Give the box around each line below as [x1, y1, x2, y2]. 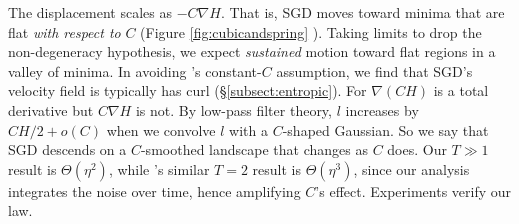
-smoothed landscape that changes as [140, 139, 368, 160]
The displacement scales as [8, 2, 172, 22]
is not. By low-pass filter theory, [135, 99, 332, 120]
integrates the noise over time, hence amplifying [8, 180, 301, 201]
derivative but [8, 99, 94, 120]
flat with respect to [8, 21, 121, 42]
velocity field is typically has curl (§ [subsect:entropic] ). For [8, 80, 367, 101]
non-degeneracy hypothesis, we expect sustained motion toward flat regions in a [8, 41, 496, 62]
